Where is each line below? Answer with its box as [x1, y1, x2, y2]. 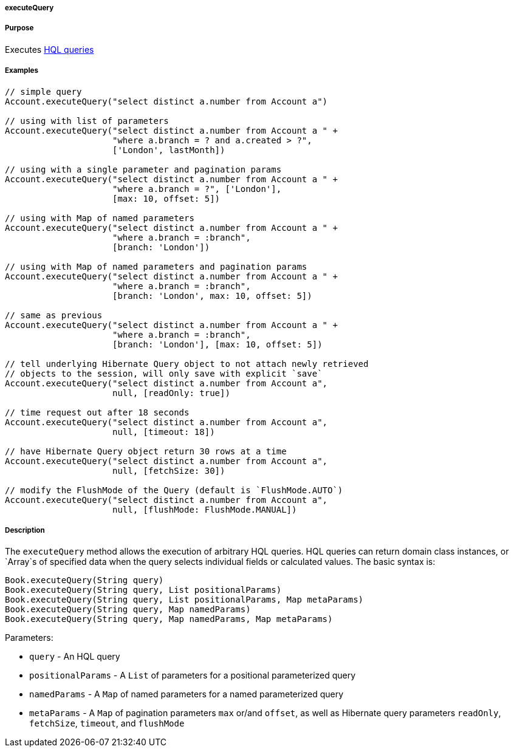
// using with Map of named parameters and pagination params [5, 261, 307, 272]
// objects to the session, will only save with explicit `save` [5, 368, 323, 378]
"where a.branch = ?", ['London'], [112, 183, 282, 194]
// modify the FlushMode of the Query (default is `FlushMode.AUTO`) [5, 485, 343, 495]
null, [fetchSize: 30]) [112, 465, 225, 476]
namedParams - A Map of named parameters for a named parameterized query [29, 689, 344, 700]
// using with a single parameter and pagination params [5, 164, 282, 174]
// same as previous [5, 310, 103, 320]
